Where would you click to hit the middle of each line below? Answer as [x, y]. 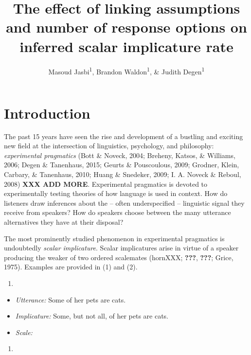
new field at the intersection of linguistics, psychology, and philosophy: [109, 146]
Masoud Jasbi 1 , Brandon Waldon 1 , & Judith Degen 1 [126, 71]
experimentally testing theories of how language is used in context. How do [116, 193]
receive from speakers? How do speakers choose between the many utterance [117, 212]
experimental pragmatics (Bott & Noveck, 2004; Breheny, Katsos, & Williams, [120, 155]
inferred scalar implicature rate [126, 46]
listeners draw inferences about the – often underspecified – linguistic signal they [124, 203]
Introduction [47, 113]
